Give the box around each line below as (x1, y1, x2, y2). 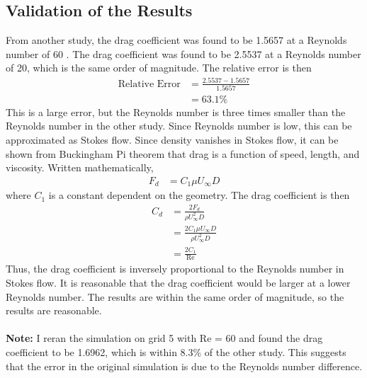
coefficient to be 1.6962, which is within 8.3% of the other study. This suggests (6, 344, 346, 359)
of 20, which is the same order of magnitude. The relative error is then (6, 60, 312, 75)
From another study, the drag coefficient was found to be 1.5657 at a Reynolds (6, 33, 347, 47)
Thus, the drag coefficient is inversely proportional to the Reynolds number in (6, 261, 344, 276)
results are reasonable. (6, 303, 102, 318)
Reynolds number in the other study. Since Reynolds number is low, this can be (6, 118, 352, 133)
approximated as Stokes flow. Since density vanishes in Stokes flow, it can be (6, 132, 339, 147)
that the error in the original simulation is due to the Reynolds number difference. (6, 358, 363, 373)
